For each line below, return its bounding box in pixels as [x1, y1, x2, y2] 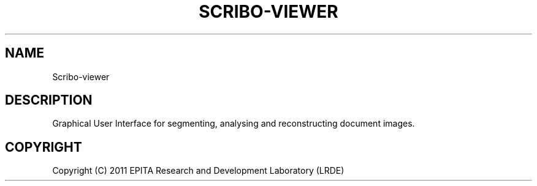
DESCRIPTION [5, 92, 93, 108]
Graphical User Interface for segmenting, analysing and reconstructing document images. [52, 118, 415, 129]
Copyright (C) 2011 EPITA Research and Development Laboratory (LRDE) [52, 165, 345, 176]
